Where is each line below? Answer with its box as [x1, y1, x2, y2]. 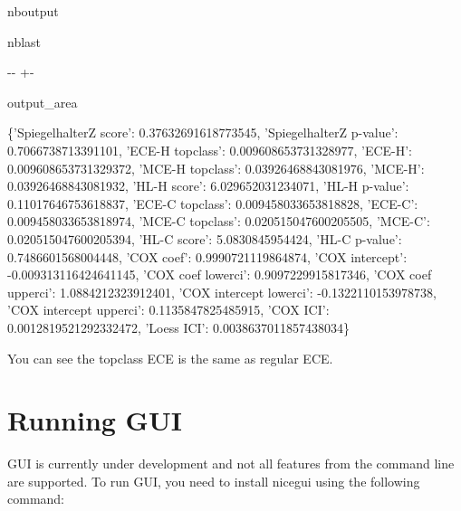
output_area [7, 92, 78, 111]
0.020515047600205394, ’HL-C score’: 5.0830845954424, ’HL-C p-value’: [7, 229, 402, 248]
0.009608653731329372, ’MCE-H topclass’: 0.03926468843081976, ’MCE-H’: [7, 158, 425, 177]
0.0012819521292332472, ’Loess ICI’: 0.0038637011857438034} [7, 317, 350, 336]
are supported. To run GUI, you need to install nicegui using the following [7, 471, 420, 490]
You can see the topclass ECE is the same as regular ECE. [7, 348, 333, 367]
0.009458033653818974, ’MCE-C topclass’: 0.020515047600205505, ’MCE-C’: [7, 212, 430, 231]
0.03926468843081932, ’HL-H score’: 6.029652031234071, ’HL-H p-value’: [7, 176, 409, 195]
